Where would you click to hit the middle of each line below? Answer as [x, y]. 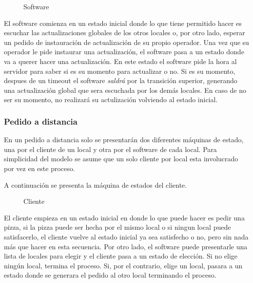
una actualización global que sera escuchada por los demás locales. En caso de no [125, 90]
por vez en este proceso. [39, 168]
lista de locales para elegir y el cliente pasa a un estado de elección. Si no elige [121, 256]
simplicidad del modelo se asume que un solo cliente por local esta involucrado [121, 159]
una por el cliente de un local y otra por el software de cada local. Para [110, 149]
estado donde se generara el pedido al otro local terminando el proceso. [110, 275]
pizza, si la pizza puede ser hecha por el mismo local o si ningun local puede [117, 227]
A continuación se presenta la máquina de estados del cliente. [96, 185]
